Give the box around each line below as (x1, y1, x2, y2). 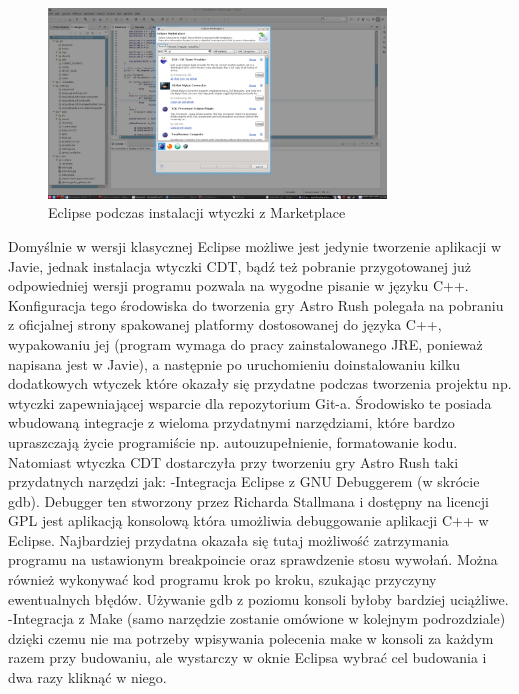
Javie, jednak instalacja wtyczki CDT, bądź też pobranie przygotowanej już (8, 255, 471, 276)
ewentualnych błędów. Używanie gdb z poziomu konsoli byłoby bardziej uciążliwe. (8, 588, 509, 609)
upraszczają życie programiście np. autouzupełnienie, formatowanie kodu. (8, 431, 458, 452)
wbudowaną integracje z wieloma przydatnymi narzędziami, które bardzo (8, 412, 455, 433)
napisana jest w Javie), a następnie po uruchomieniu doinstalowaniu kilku (8, 353, 461, 374)
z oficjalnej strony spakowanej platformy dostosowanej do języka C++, (8, 314, 442, 335)
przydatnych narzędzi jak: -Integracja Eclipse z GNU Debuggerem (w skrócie (8, 471, 480, 492)
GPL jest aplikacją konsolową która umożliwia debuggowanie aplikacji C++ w (8, 510, 489, 531)
